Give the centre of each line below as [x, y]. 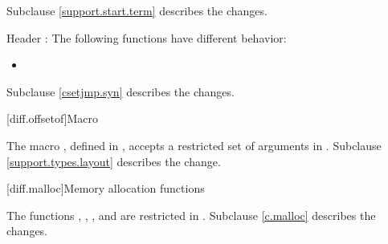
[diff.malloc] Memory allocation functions [106, 188]
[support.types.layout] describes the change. [114, 161]
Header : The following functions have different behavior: [147, 37]
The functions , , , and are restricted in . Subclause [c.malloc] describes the [191, 215]
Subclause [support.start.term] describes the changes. [137, 10]
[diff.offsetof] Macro [53, 118]
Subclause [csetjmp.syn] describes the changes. [120, 91]
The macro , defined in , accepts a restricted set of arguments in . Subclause [194, 145]
